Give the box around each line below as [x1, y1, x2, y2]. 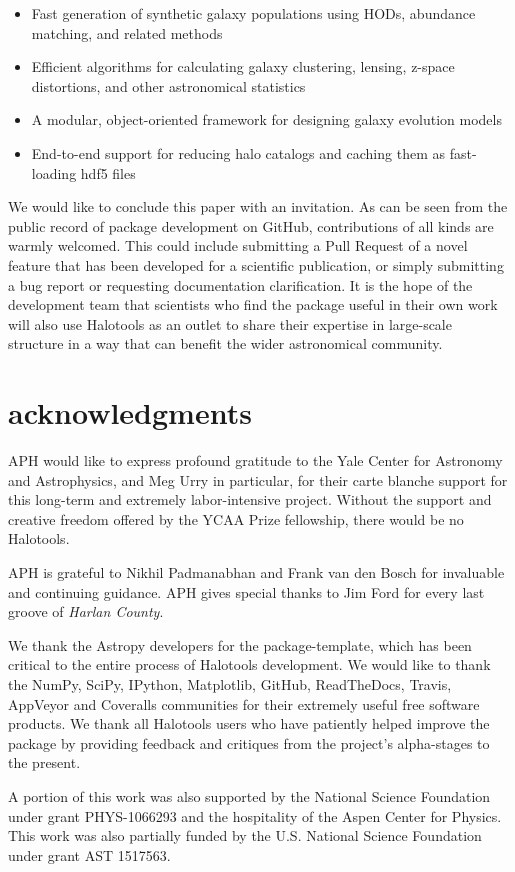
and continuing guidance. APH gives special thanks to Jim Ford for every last [8, 581, 485, 602]
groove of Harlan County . [8, 601, 164, 622]
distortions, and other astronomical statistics [31, 75, 306, 96]
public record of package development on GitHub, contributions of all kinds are [8, 215, 494, 236]
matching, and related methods [31, 22, 223, 43]
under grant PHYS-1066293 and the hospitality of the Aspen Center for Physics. [8, 805, 502, 826]
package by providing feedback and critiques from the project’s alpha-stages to [8, 732, 490, 753]
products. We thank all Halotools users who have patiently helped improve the [8, 713, 490, 734]
